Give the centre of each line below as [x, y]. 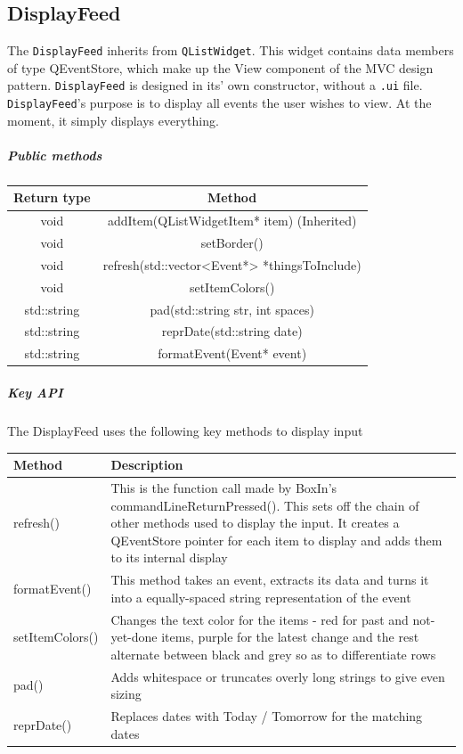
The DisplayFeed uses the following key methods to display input [185, 430]
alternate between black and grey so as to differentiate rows [273, 654]
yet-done [134, 637]
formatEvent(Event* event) [232, 353]
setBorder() [232, 243]
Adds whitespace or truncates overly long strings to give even [278, 676]
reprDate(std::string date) [232, 331]
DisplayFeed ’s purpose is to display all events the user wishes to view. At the [219, 103]
